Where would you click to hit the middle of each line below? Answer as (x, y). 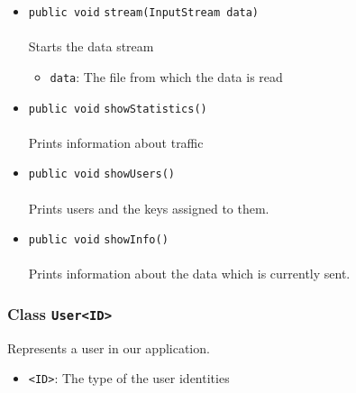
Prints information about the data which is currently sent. (189, 274)
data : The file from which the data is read (166, 76)
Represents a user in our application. (109, 347)
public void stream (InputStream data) (144, 13)
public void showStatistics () (118, 109)
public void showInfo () (98, 240)
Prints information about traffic (116, 142)
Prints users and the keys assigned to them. (149, 208)
